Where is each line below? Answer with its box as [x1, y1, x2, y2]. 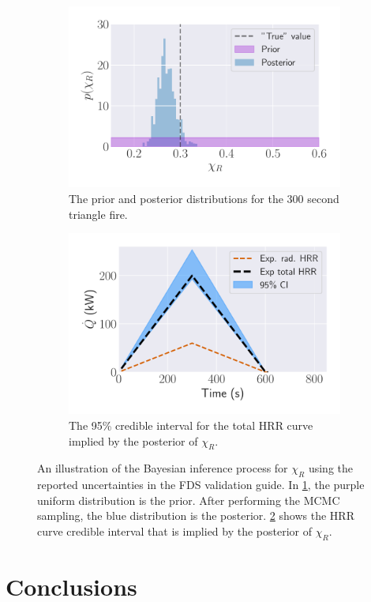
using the [308, 460, 353, 476]
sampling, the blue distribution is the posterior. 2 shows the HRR [37, 507, 354, 524]
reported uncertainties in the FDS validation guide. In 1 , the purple [37, 476, 365, 493]
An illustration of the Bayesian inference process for [37, 460, 288, 476]
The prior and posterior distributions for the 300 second [69, 190, 339, 206]
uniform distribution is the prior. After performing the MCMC [37, 491, 340, 508]
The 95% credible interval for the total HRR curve [69, 417, 313, 434]
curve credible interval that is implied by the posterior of [37, 523, 313, 539]
